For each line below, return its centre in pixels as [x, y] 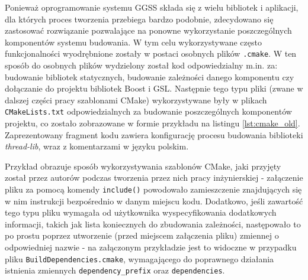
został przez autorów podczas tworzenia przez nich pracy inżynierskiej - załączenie [154, 178]
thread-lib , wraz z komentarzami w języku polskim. [97, 146]
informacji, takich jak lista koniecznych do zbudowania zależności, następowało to [153, 224]
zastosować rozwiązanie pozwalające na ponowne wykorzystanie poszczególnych [148, 30]
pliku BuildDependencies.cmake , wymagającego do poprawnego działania [139, 258]
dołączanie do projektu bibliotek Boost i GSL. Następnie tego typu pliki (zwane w [154, 88]
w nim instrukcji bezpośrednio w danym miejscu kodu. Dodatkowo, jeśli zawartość [154, 201]
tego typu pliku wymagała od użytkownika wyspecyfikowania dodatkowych [141, 212]
